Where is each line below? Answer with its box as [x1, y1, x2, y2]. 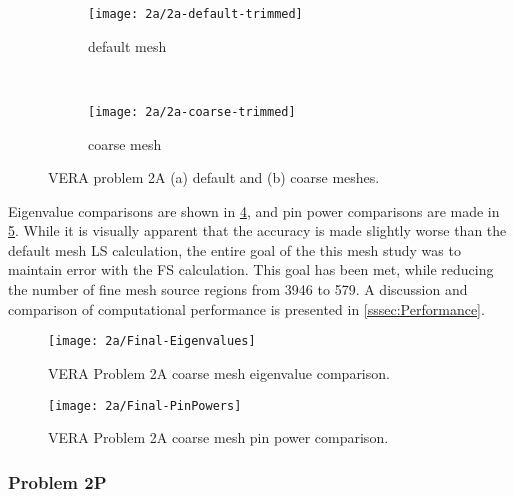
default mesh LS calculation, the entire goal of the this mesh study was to [8, 239, 461, 260]
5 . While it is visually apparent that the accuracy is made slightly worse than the [8, 220, 507, 241]
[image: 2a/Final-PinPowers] [48, 398, 242, 413]
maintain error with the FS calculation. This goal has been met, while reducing [8, 259, 494, 280]
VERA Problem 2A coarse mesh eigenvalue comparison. [48, 362, 390, 383]
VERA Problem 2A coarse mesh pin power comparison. [48, 427, 389, 448]
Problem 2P [8, 469, 107, 494]
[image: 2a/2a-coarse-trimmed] [88, 104, 296, 119]
